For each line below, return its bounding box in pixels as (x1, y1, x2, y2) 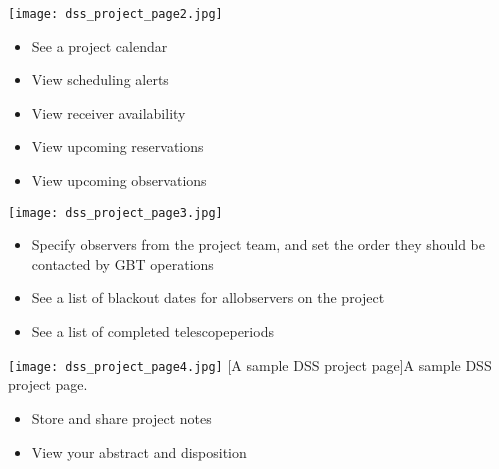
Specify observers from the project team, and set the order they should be (31, 234, 486, 255)
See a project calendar (31, 35, 168, 56)
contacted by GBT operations (31, 253, 214, 274)
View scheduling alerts (31, 69, 169, 90)
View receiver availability (31, 102, 186, 123)
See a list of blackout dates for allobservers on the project (31, 287, 385, 308)
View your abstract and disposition (31, 441, 247, 462)
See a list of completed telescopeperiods (31, 321, 274, 342)
